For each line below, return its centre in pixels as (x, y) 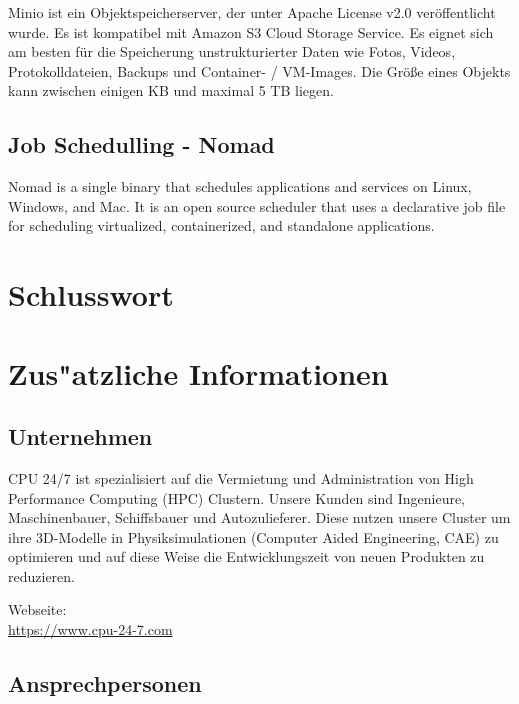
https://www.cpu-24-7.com (90, 629)
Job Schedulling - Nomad (141, 144)
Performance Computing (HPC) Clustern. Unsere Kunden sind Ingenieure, (237, 497)
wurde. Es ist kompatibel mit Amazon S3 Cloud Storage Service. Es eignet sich (251, 31)
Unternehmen (80, 436)
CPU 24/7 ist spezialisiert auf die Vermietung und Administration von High (241, 477)
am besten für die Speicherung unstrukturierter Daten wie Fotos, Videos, (232, 51)
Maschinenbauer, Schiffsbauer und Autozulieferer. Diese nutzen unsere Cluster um (259, 517)
